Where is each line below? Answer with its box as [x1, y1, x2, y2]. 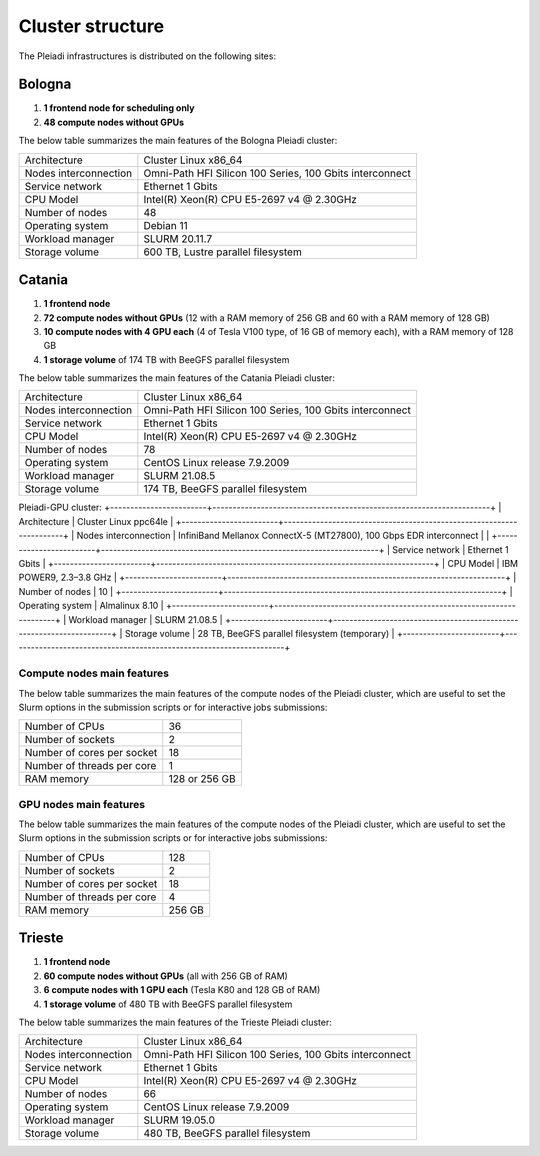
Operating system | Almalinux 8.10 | [18, 600, 164, 612]
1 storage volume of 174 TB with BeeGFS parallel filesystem [43, 353, 290, 365]
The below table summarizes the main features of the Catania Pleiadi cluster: [18, 372, 335, 384]
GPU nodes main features [18, 797, 145, 811]
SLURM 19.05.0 [143, 1113, 215, 1127]
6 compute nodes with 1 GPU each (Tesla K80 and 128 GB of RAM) [43, 984, 321, 996]
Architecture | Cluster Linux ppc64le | [18, 515, 174, 527]
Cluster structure [18, 15, 165, 37]
